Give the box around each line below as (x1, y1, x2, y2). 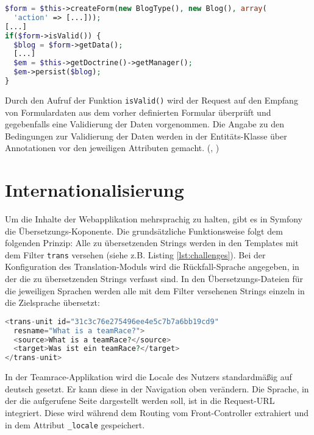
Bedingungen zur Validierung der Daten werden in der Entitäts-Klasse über (5, 129, 287, 142)
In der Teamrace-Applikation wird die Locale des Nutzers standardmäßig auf (5, 370, 292, 383)
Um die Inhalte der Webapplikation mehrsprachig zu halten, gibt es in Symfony (5, 213, 302, 225)
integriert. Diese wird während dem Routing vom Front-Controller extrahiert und (5, 406, 309, 419)
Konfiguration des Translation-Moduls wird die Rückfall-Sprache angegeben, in (5, 260, 299, 273)
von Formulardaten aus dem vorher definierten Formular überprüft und (5, 105, 271, 118)
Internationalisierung (5, 177, 184, 202)
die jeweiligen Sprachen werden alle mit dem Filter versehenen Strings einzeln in (5, 284, 305, 297)
